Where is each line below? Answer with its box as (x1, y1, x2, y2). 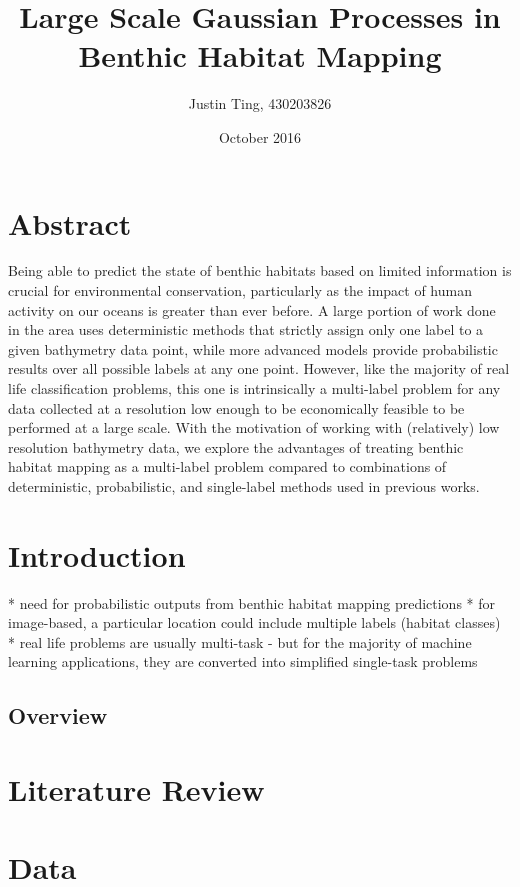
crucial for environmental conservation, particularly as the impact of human (8, 280, 472, 301)
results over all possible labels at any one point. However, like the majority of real (8, 358, 510, 379)
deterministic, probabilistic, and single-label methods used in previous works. (8, 475, 480, 496)
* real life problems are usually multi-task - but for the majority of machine (8, 631, 472, 652)
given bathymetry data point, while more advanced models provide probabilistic (8, 338, 498, 359)
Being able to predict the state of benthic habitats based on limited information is (8, 260, 512, 281)
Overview (8, 700, 108, 731)
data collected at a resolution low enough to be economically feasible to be (8, 397, 465, 418)
